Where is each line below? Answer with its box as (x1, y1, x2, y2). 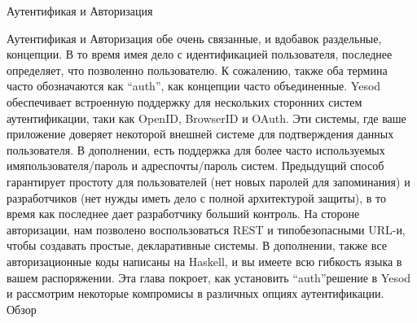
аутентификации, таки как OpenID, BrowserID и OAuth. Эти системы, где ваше (7, 109, 406, 126)
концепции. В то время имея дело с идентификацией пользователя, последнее (7, 46, 393, 63)
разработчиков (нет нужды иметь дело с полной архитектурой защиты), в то (7, 189, 387, 206)
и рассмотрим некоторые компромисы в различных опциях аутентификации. (7, 285, 384, 302)
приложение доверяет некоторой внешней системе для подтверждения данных (7, 125, 394, 142)
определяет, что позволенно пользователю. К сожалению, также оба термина (7, 61, 388, 78)
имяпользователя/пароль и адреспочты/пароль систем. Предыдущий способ (7, 157, 384, 174)
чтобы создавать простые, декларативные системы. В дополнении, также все (7, 237, 387, 254)
